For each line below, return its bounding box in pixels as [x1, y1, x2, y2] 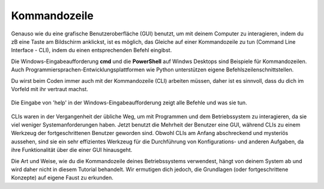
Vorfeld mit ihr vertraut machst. [11, 85, 88, 92]
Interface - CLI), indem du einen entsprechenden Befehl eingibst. [11, 47, 172, 54]
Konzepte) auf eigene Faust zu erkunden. [11, 174, 114, 181]
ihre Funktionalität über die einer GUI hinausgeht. [11, 146, 133, 154]
